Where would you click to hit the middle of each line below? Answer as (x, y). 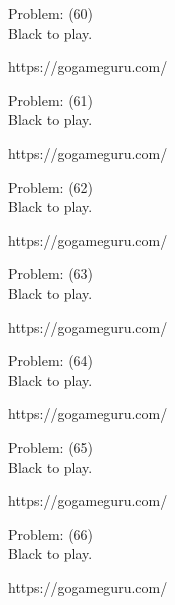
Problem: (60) (51, 13)
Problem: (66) (51, 533)
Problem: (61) (51, 99)
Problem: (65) (51, 446)
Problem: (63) (51, 273)
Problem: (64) (51, 360)
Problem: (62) (51, 186)
